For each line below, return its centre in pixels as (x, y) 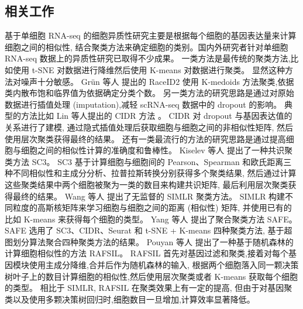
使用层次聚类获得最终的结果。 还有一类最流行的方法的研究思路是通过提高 (145, 138)
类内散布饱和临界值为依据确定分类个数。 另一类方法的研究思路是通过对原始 (149, 93)
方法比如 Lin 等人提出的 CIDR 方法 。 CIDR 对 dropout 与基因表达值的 (156, 116)
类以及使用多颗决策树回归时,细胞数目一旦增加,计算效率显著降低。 (130, 299)
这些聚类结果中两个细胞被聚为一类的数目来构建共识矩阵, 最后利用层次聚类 (147, 184)
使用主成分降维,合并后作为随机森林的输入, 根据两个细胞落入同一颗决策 (164, 265)
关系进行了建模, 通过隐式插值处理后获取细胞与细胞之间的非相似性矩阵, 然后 (149, 127)
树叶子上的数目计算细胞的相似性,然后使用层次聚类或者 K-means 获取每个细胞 (151, 276)
